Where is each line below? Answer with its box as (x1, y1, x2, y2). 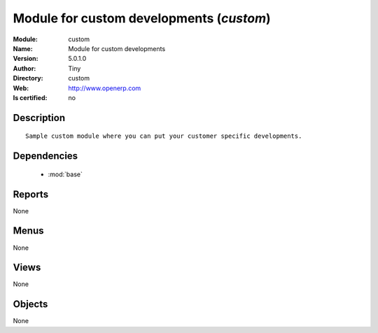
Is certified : (13, 93, 48, 101)
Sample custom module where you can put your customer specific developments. (25, 132, 302, 140)
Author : (13, 64, 36, 73)
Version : (13, 55, 38, 63)
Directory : (13, 74, 43, 83)
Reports (13, 188, 49, 200)
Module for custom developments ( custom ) (13, 10, 271, 26)
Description (13, 112, 66, 124)
